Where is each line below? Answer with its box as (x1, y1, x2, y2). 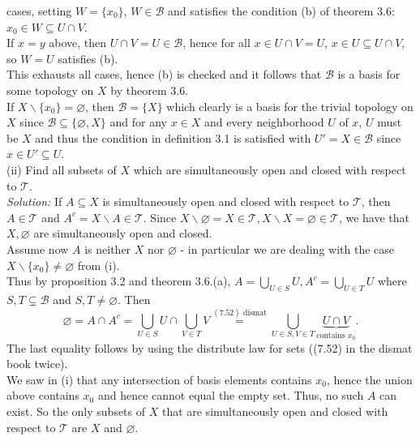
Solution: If (6, 193, 62, 210)
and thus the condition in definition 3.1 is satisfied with (35, 129, 311, 146)
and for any (109, 113, 167, 131)
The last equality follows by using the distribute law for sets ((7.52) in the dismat (6, 339, 413, 356)
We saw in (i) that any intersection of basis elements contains (6, 370, 312, 387)
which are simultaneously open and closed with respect (133, 161, 406, 178)
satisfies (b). (58, 49, 118, 66)
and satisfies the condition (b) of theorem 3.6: (168, 2, 395, 19)
